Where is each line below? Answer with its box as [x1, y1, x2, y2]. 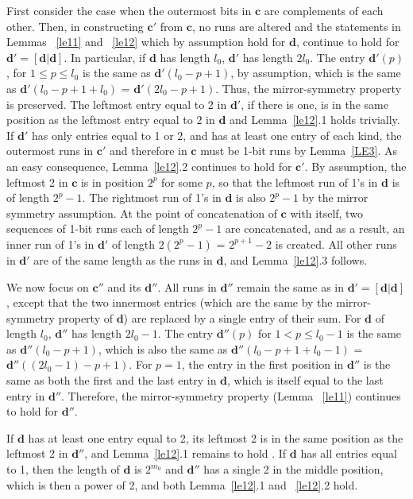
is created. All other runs [275, 235, 397, 252]
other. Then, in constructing [6, 17, 144, 34]
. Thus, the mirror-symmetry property [215, 79, 402, 96]
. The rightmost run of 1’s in [82, 189, 222, 206]
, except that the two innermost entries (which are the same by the [6, 294, 333, 311]
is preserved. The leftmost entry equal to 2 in [6, 95, 227, 112]
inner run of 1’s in [6, 235, 95, 252]
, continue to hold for [295, 33, 399, 50]
